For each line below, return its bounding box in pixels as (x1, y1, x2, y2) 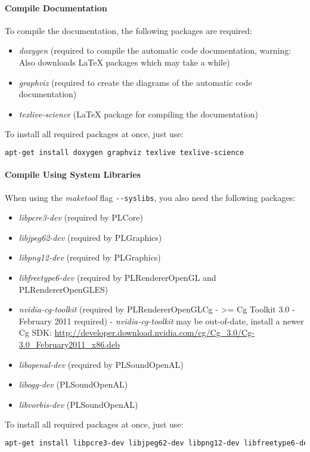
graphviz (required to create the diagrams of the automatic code (18, 76, 252, 88)
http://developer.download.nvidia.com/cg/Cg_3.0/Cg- (54, 326, 255, 339)
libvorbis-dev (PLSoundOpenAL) (18, 398, 138, 410)
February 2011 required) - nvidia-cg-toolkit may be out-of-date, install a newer (18, 314, 304, 327)
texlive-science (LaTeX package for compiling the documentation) (18, 107, 258, 120)
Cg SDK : (18, 326, 52, 339)
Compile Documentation (5, 1, 107, 14)
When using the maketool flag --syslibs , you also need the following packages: (5, 191, 296, 203)
